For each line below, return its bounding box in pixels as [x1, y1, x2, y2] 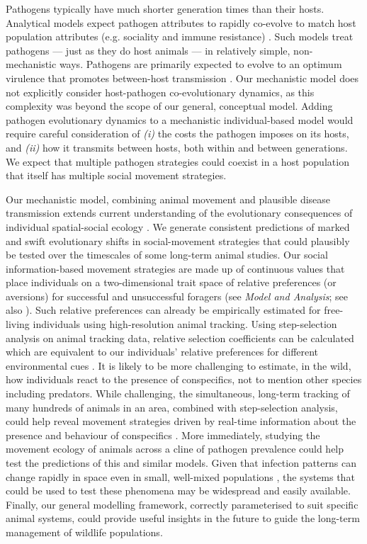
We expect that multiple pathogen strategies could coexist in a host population [6, 154, 349, 169]
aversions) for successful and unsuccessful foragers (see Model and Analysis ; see [6, 288, 349, 303]
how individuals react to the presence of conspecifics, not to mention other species [6, 372, 362, 387]
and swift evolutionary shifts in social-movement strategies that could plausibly [6, 233, 350, 248]
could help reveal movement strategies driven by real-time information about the [6, 414, 356, 429]
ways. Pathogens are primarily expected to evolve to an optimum [59, 57, 342, 72]
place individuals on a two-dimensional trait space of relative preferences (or [6, 275, 337, 290]
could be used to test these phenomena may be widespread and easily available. [6, 483, 351, 498]
